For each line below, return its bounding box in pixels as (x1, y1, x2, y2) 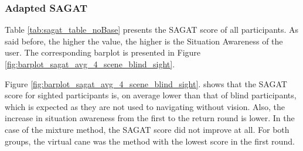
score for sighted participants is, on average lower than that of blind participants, (5, 89, 297, 101)
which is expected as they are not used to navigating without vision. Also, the (5, 100, 285, 112)
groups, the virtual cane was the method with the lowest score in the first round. (5, 135, 295, 147)
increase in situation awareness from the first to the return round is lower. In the (5, 112, 295, 124)
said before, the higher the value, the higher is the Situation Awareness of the (5, 35, 283, 47)
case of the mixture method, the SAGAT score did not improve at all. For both (5, 123, 290, 135)
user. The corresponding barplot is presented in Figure (5, 46, 201, 59)
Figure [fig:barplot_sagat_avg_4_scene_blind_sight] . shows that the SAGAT (5, 77, 287, 90)
